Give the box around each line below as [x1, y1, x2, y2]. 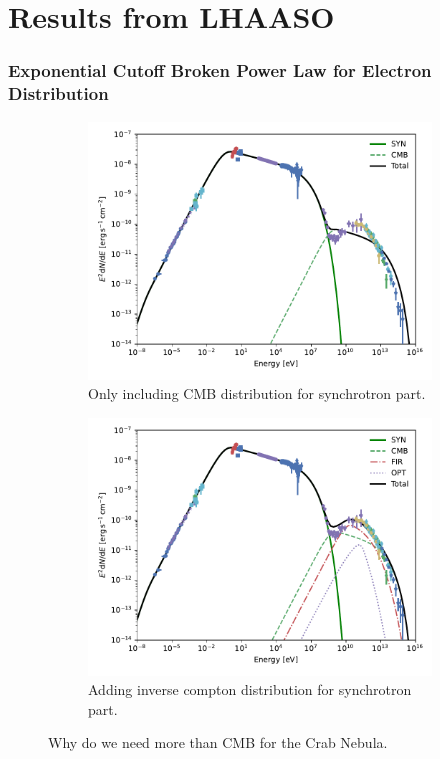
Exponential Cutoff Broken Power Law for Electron [8, 58, 432, 83]
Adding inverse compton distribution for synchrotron [88, 679, 412, 700]
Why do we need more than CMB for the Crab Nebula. [48, 732, 388, 753]
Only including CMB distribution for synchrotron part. [88, 383, 426, 404]
